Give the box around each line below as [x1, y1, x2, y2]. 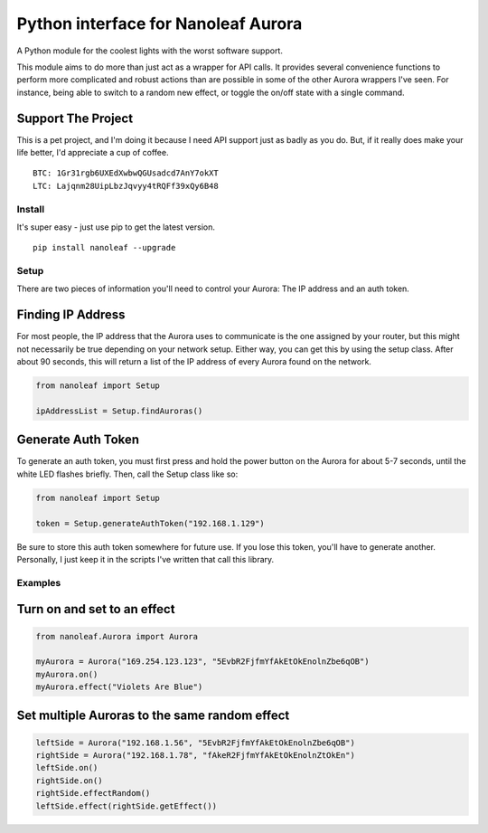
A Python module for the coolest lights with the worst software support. [16, 45, 284, 56]
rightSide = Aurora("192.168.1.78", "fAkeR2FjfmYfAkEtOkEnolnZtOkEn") [35, 751, 356, 761]
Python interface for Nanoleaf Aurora [16, 14, 303, 33]
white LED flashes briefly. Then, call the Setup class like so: [16, 469, 239, 479]
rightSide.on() [35, 775, 103, 786]
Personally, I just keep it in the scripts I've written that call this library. [16, 554, 275, 564]
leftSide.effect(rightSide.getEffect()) [35, 800, 217, 811]
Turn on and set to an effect [16, 601, 175, 617]
